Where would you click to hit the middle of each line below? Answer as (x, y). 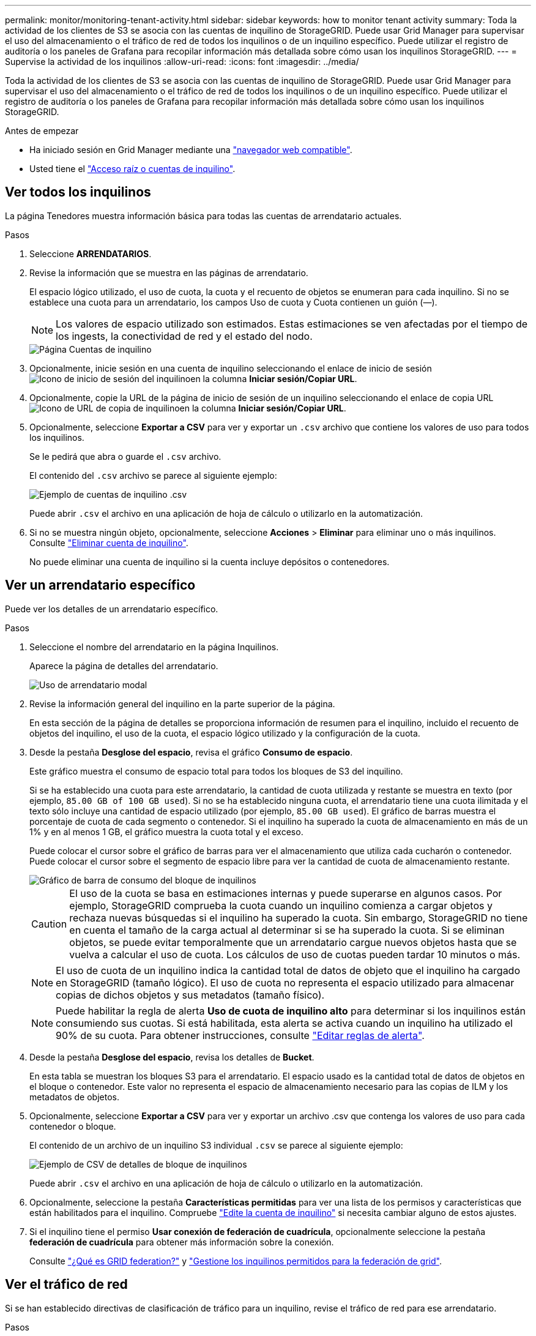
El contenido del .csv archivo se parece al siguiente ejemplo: (153, 475)
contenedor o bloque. (73, 1126)
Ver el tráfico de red (66, 1285)
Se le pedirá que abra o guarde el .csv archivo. (125, 456)
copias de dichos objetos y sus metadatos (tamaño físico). (190, 995)
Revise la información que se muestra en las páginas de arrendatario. (169, 272)
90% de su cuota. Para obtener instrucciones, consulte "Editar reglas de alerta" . (240, 1035)
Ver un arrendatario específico (100, 585)
